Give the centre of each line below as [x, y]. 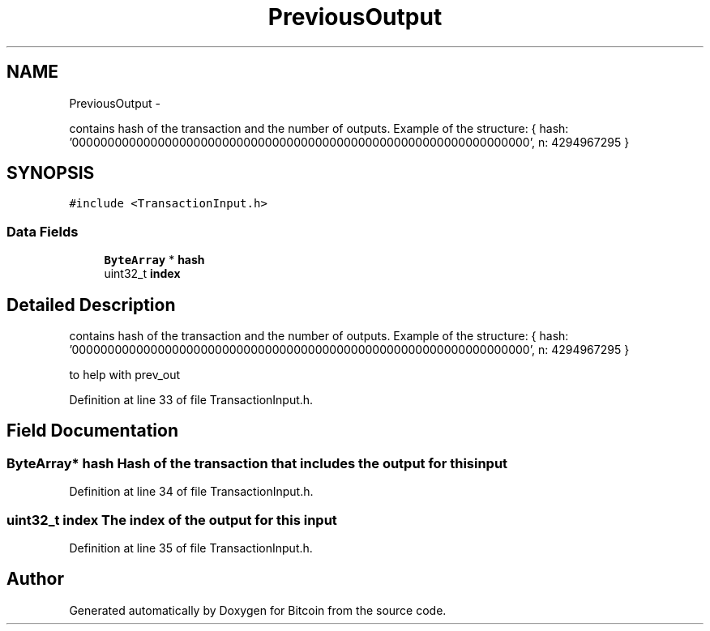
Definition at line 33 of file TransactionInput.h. [191, 400]
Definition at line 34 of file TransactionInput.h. [191, 492]
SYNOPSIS [51, 173]
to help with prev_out [125, 375]
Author [35, 579]
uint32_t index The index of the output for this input [172, 520]
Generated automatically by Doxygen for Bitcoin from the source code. [258, 610]
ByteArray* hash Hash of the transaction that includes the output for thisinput [257, 463]
